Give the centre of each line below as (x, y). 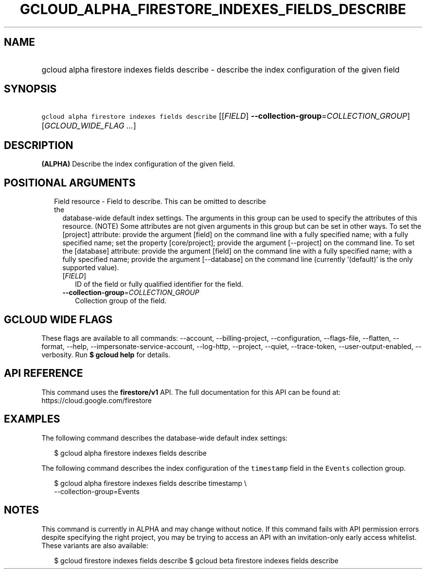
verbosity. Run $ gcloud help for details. (106, 354)
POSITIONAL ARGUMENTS (70, 183)
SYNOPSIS (30, 89)
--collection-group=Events (97, 491)
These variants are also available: (95, 545)
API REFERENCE (44, 373)
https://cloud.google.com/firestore (97, 400)
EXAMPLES (32, 419)
